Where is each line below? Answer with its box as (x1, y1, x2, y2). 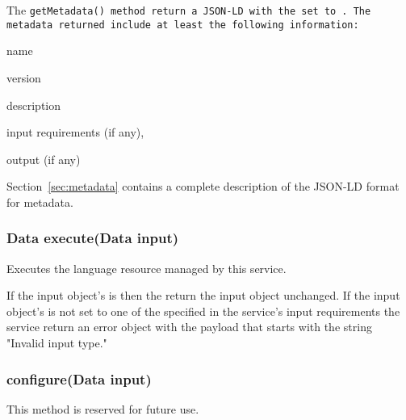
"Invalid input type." (6, 334, 107, 351)
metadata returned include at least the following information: (6, 19, 359, 31)
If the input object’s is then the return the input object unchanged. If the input (6, 287, 400, 304)
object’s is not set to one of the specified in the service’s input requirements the (6, 302, 400, 319)
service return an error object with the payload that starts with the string (6, 318, 372, 335)
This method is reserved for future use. (6, 400, 199, 417)
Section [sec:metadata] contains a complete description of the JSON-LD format (6, 178, 400, 195)
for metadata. (6, 193, 73, 210)
